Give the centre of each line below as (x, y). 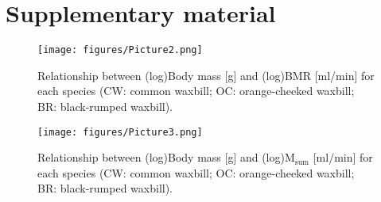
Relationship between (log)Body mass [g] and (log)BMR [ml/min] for (206, 75)
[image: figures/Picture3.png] (120, 132)
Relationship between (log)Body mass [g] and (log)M (166, 157)
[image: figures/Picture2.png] (120, 50)
